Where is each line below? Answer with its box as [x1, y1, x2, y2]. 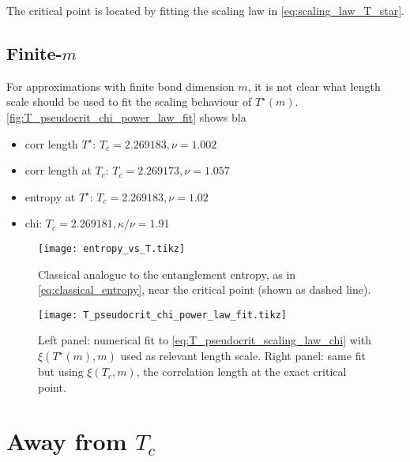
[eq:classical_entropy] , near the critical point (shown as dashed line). [38, 281, 371, 298]
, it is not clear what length [247, 77, 381, 94]
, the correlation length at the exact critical [136, 363, 347, 380]
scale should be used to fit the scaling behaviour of [6, 93, 252, 110]
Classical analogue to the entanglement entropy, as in [38, 265, 296, 282]
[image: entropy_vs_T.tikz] [38, 242, 186, 254]
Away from [6, 425, 127, 457]
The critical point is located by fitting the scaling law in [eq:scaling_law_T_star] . [6, 2, 405, 18]
